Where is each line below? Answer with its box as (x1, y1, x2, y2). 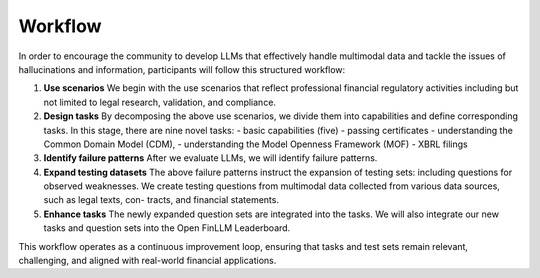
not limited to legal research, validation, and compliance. (43, 96, 277, 108)
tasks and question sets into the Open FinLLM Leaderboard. (43, 222, 291, 234)
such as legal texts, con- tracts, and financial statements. (43, 194, 280, 206)
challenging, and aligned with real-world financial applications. (18, 255, 277, 267)
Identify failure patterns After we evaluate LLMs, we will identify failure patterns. (43, 152, 378, 164)
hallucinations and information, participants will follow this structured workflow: (18, 63, 346, 75)
